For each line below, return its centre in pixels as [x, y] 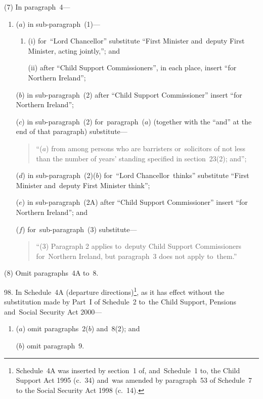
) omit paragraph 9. [53, 345]
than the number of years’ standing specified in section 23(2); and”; [141, 158]
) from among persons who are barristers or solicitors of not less [146, 148]
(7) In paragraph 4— [37, 7]
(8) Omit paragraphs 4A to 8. [51, 273]
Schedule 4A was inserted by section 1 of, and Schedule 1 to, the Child [128, 370]
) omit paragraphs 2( [55, 328]
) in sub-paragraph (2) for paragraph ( [83, 121]
